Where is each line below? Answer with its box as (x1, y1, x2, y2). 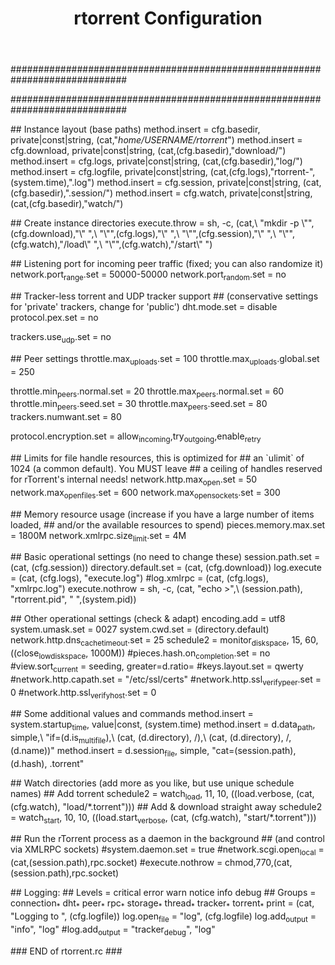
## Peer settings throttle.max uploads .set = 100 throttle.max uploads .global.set (10, 352, 320, 367)
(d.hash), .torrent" (10, 757, 85, 769)
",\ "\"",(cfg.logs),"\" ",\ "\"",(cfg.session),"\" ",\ (88, 228, 277, 240)
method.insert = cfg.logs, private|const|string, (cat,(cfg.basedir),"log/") (10, 155, 303, 167)
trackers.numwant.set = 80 (10, 411, 122, 423)
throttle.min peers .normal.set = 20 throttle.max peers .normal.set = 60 (10, 385, 285, 399)
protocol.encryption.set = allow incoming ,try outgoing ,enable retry (10, 430, 262, 444)
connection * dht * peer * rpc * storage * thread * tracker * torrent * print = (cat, (10, 897, 315, 911)
